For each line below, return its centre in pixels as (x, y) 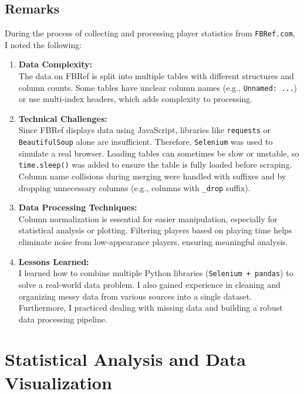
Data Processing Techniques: (78, 207)
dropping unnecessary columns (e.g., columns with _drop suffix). (134, 187)
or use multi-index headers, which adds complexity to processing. (136, 99)
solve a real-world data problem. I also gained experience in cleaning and (149, 284)
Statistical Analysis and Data (125, 359)
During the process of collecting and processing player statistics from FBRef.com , (150, 33)
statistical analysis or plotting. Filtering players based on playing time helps (155, 230)
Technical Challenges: (63, 118)
